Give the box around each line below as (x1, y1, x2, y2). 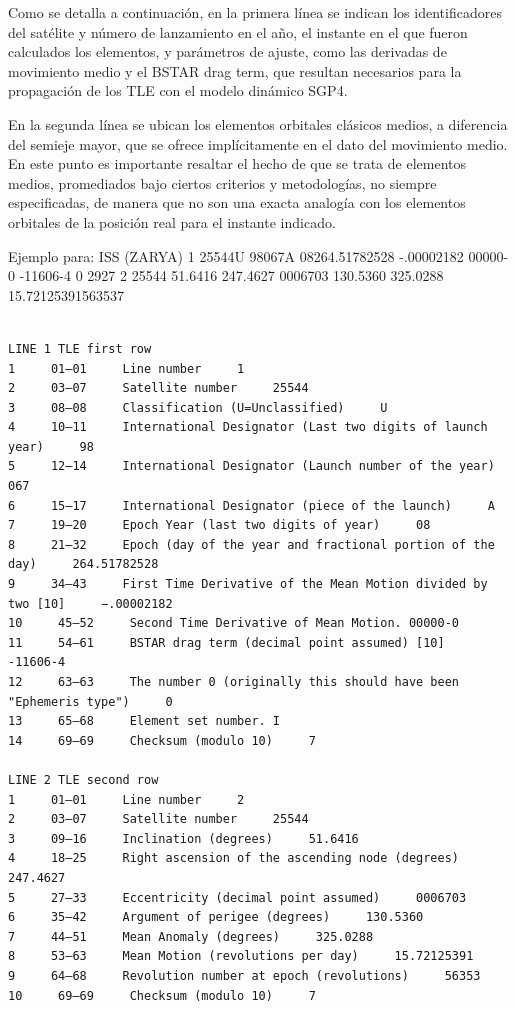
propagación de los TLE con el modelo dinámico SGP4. (8, 80, 348, 101)
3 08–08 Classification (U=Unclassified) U (8, 400, 388, 415)
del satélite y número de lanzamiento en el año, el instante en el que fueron (8, 21, 468, 42)
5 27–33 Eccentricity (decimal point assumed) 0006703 (8, 890, 467, 905)
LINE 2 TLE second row (8, 772, 159, 787)
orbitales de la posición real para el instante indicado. (8, 211, 336, 232)
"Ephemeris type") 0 (8, 694, 173, 709)
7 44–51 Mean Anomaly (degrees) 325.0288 (8, 929, 374, 944)
